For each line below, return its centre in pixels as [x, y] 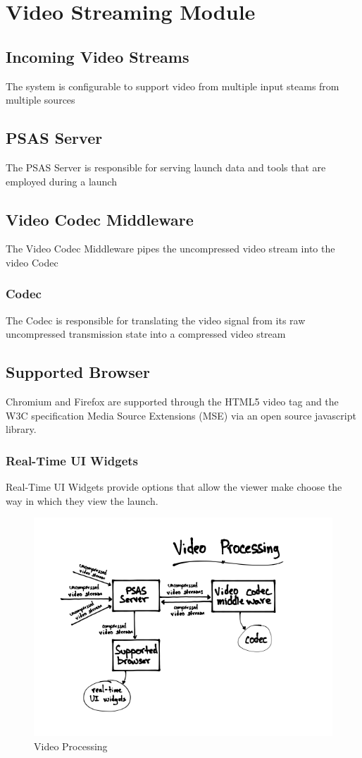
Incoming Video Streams [98, 56]
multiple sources [40, 100]
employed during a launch [61, 181]
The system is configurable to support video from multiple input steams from [173, 86]
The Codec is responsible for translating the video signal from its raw [156, 320]
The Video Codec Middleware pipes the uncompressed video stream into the [170, 249]
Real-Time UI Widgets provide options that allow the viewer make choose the [174, 487]
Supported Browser [78, 372]
